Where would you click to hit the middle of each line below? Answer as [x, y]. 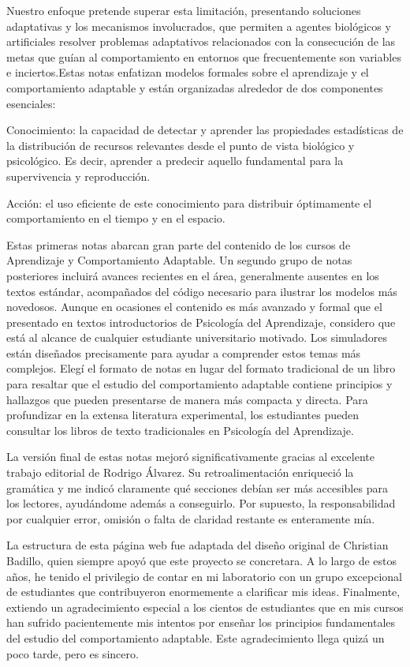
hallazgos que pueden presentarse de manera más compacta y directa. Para [187, 399]
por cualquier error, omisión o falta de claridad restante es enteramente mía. [191, 518]
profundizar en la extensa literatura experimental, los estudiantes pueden [183, 415]
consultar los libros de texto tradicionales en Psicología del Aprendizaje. [180, 430]
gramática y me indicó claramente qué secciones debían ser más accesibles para [197, 487]
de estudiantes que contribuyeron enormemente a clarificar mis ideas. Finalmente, [203, 592]
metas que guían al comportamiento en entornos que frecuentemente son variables [204, 56]
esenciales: [31, 103]
